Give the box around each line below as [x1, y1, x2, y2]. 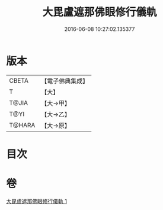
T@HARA [9, 121, 36, 129]
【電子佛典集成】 [41, 77, 89, 85]
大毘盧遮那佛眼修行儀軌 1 [6, 198, 67, 205]
